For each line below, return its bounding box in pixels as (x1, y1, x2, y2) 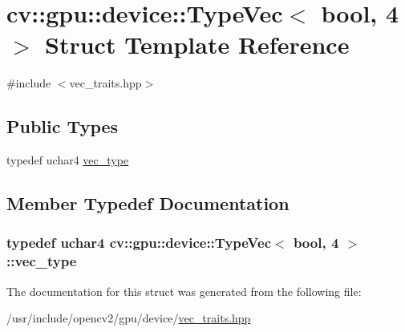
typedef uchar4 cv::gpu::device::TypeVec (6, 233, 271, 253)
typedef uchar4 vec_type (6, 152, 129, 168)
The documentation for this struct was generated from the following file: (6, 282, 362, 299)
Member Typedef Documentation (6, 191, 290, 216)
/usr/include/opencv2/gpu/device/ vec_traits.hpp (6, 310, 251, 326)
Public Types (6, 114, 119, 139)
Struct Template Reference (45, 28, 350, 61)
